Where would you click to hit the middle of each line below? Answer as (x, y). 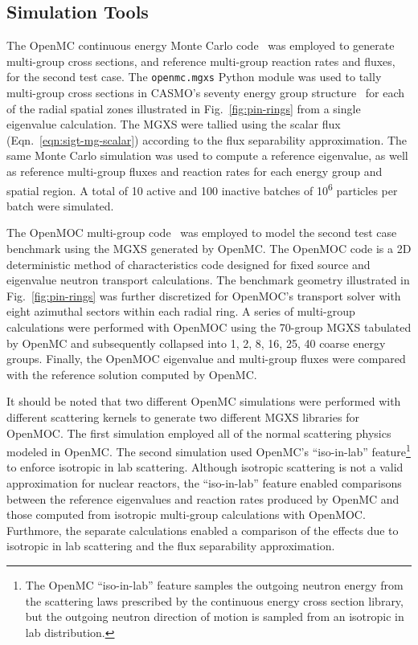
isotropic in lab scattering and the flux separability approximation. (171, 546)
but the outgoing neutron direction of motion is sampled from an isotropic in (215, 616)
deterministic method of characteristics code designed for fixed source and (189, 264)
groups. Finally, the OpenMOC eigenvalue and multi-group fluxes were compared (206, 359)
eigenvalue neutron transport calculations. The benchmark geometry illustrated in (208, 280)
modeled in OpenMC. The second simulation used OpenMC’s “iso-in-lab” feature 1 (209, 450)
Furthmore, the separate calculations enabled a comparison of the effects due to (203, 530)
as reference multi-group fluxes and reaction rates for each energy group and (195, 171)
